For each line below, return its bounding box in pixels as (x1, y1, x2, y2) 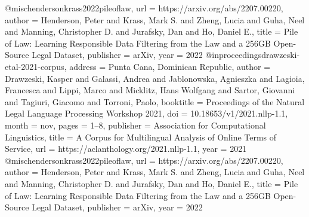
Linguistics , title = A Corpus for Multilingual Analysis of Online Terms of (5, 130, 277, 143)
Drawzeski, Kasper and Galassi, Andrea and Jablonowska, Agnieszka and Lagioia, (5, 72, 305, 84)
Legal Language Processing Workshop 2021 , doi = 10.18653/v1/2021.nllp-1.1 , (5, 107, 288, 120)
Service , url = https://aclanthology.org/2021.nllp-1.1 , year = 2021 (5, 142, 247, 155)
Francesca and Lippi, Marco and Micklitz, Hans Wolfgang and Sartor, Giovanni (5, 84, 295, 96)
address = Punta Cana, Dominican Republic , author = (69, 60, 271, 72)
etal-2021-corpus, (5, 60, 67, 72)
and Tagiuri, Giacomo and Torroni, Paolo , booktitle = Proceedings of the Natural (5, 95, 305, 108)
